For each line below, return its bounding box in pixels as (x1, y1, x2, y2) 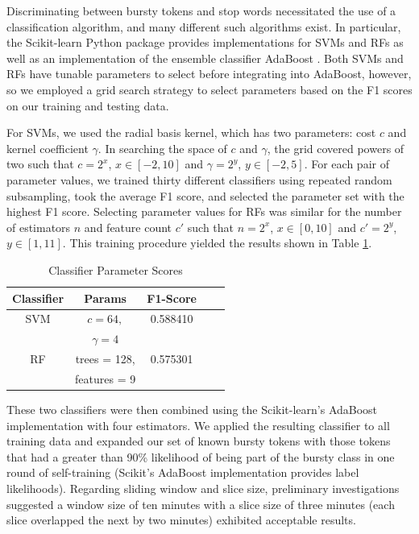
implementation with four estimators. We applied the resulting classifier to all (6, 416, 390, 433)
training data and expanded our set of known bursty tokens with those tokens (6, 433, 391, 449)
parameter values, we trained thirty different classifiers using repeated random (6, 171, 392, 188)
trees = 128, (75, 350, 135, 367)
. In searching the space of (97, 139, 227, 156)
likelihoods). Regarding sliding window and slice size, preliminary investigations (6, 479, 400, 496)
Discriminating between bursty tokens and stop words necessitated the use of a (6, 2, 396, 19)
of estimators (6, 218, 71, 235)
